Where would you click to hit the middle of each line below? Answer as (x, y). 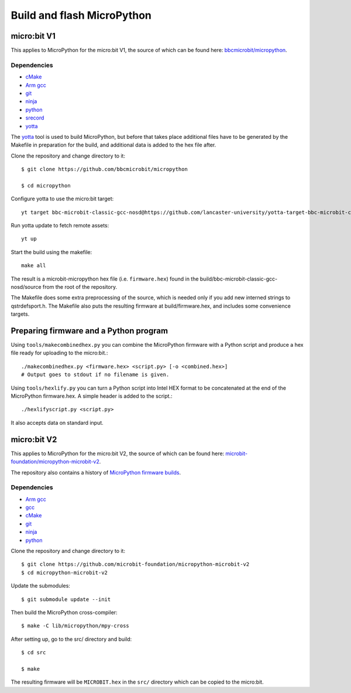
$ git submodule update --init (66, 599)
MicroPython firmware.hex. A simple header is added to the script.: (92, 396)
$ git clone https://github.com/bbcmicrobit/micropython (105, 169)
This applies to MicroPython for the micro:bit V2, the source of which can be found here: (118, 453)
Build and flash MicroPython (81, 15)
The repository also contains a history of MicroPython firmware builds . (96, 472)
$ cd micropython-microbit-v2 (65, 572)
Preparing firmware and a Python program (90, 331)
